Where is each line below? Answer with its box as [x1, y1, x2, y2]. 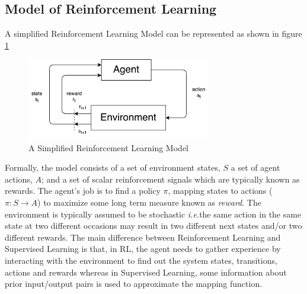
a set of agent [231, 161, 280, 174]
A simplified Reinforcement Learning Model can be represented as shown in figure [5, 27, 302, 40]
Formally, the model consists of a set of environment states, [5, 161, 220, 174]
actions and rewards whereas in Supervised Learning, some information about [5, 266, 287, 278]
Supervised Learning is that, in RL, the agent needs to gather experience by [5, 242, 281, 255]
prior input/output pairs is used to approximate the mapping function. [5, 277, 263, 290]
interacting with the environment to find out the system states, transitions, [5, 254, 277, 266]
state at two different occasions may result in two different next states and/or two [5, 219, 302, 232]
